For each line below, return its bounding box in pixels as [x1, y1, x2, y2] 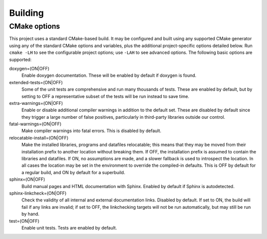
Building [9, 7, 44, 18]
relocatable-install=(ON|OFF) [9, 135, 69, 141]
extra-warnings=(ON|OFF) [9, 100, 63, 106]
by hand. [21, 211, 40, 217]
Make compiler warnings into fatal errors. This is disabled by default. [21, 128, 162, 134]
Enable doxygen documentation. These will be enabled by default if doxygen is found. [21, 72, 197, 79]
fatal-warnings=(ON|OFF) [9, 121, 62, 127]
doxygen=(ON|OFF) [9, 65, 49, 71]
